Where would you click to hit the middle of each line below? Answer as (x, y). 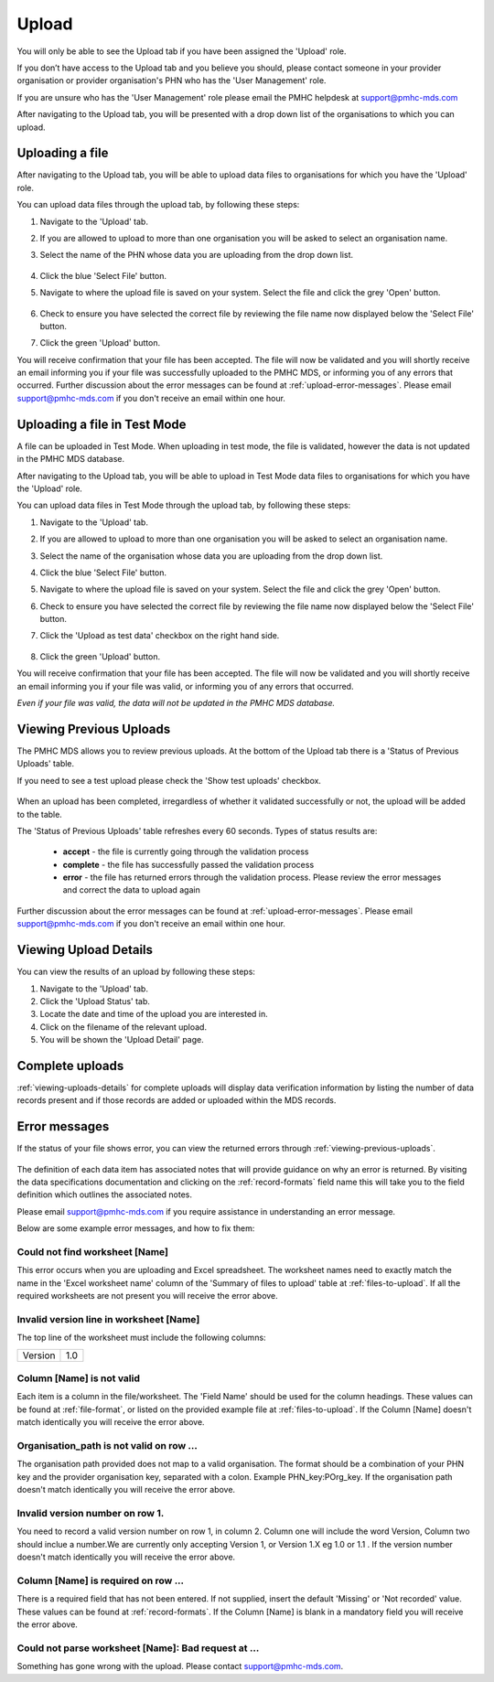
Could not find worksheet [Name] (93, 1252)
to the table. (40, 814)
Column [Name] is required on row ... (101, 1580)
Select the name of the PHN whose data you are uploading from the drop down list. (197, 255)
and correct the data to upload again (131, 890)
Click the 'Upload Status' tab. (95, 1001)
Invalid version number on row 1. (91, 1513)
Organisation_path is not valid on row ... (107, 1446)
